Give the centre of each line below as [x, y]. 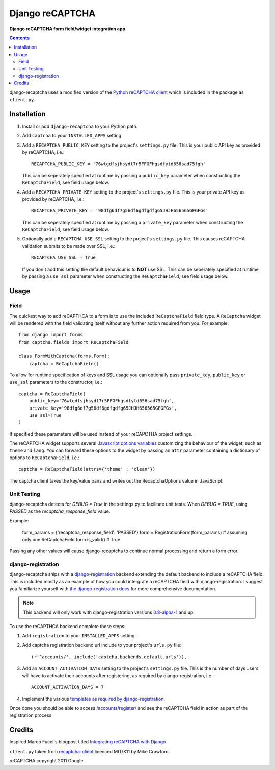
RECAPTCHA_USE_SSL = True [64, 258]
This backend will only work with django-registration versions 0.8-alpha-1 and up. [109, 612]
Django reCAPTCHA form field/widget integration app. [68, 29]
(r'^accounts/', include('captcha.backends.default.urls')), [109, 657]
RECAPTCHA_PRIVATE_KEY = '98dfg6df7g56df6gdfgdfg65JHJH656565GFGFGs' [120, 211]
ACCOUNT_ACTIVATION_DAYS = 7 [67, 687]
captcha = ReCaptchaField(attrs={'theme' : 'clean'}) [87, 469]
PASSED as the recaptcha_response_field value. [60, 511]
